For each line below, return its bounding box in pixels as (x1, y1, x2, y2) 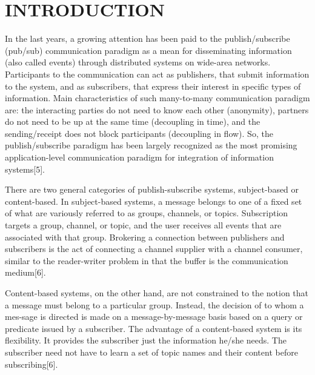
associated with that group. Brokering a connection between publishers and (5, 230, 285, 243)
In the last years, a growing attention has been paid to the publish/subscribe (5, 32, 290, 45)
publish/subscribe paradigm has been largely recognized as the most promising (5, 139, 297, 151)
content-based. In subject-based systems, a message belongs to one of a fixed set (5, 194, 302, 207)
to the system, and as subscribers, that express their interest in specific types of (5, 79, 301, 92)
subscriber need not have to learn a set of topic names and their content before (5, 345, 298, 358)
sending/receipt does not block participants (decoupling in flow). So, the (5, 127, 273, 139)
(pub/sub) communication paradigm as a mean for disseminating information (5, 44, 292, 56)
